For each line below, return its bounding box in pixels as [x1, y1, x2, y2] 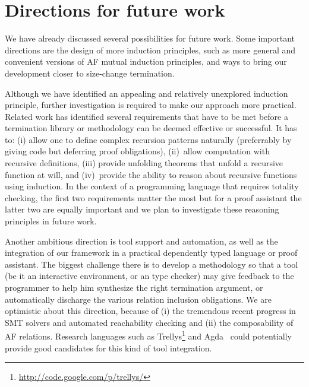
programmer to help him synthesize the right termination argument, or [5, 281, 263, 293]
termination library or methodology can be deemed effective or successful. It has [5, 122, 297, 134]
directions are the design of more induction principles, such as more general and [5, 43, 296, 56]
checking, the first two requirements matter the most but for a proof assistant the [5, 191, 302, 204]
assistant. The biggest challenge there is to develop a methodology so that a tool [5, 258, 298, 270]
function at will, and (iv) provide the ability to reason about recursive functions [5, 168, 297, 180]
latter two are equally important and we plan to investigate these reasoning [5, 203, 279, 215]
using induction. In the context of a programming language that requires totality [5, 180, 299, 192]
